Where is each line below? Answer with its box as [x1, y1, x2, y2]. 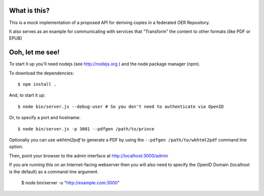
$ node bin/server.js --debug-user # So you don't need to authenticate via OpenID [18, 103, 224, 109]
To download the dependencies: [9, 70, 74, 76]
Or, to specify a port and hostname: [9, 115, 81, 121]
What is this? [9, 6, 50, 15]
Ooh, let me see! [9, 48, 60, 56]
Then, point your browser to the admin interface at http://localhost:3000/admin [9, 152, 168, 159]
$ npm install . [18, 81, 57, 87]
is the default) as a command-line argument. [9, 169, 99, 174]
